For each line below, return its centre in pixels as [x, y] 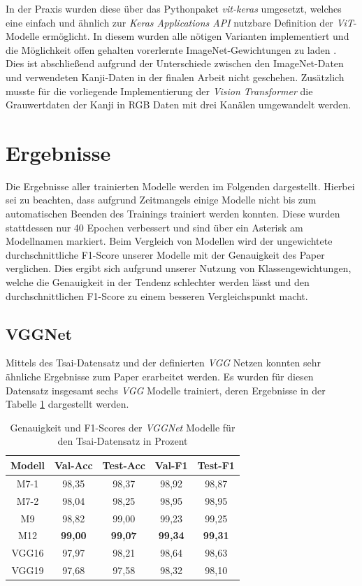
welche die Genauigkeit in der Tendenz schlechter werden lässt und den [158, 282]
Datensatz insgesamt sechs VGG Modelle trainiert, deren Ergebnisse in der [166, 390]
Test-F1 [216, 465]
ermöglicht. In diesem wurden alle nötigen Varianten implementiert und [196, 36]
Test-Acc [124, 465]
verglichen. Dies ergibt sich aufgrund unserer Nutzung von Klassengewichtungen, [179, 268]
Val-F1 [171, 465]
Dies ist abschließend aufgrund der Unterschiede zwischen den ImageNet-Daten [175, 63]
